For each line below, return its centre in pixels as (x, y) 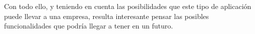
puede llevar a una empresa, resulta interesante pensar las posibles (107, 16)
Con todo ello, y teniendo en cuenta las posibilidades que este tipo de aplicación (128, 6)
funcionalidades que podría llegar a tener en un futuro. (89, 26)
